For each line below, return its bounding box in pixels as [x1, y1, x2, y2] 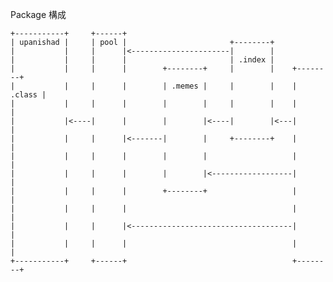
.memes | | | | [171, 81, 298, 91]
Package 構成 [10, 9, 67, 20]
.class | [10, 90, 47, 100]
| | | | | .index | [10, 55, 275, 65]
